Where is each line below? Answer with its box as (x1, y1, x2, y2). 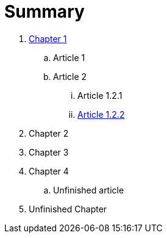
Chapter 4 (29, 165, 69, 176)
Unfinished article (53, 184, 124, 195)
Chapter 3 (29, 146, 69, 157)
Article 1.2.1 (77, 90, 123, 101)
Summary (4, 1, 85, 22)
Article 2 (53, 71, 87, 82)
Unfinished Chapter (29, 203, 107, 214)
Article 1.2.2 (77, 109, 125, 120)
